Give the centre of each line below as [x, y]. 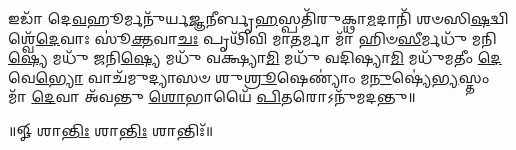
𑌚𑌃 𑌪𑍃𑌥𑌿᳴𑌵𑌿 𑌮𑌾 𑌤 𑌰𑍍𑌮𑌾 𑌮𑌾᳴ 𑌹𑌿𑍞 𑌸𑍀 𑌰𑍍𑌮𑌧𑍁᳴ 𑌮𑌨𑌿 [337, 37]
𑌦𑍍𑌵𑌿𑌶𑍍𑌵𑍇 [499, 18]
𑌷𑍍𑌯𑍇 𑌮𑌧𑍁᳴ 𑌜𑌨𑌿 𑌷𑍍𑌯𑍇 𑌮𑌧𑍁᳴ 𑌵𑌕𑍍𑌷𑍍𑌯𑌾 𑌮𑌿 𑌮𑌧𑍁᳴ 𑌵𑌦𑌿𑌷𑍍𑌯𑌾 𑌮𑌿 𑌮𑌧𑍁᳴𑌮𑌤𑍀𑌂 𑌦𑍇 [255, 57]
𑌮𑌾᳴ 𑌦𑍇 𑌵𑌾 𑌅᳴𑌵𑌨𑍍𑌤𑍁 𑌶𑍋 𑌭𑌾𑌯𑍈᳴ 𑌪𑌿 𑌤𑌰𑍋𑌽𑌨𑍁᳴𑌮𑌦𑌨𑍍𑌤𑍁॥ [212, 96]
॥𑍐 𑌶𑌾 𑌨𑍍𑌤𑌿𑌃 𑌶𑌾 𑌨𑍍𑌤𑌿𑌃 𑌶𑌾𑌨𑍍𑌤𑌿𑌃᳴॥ [111, 129]
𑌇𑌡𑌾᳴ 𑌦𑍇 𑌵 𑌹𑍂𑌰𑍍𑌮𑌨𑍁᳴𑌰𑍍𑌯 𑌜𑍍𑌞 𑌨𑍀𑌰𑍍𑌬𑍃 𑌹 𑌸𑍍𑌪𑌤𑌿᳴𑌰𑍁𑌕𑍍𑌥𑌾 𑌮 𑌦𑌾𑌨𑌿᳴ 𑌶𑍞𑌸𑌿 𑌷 [249, 18]
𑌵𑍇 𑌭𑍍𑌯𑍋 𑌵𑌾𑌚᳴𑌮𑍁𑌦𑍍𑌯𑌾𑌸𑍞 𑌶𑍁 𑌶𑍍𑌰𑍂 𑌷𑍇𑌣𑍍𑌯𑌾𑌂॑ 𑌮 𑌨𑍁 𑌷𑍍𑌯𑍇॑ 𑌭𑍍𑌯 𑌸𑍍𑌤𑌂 [249, 76]
